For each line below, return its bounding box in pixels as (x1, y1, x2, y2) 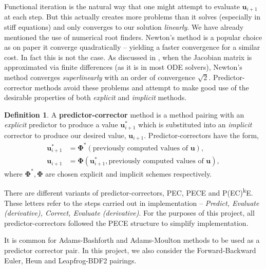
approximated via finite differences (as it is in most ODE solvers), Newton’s (4, 62, 242, 72)
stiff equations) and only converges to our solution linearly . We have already (4, 22, 244, 32)
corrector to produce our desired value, (4, 129, 126, 140)
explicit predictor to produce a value (4, 119, 118, 130)
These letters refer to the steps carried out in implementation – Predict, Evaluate (4, 197, 259, 208)
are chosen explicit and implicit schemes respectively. (45, 168, 212, 179)
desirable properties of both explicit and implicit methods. (4, 92, 187, 103)
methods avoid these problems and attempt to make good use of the (34, 82, 249, 92)
